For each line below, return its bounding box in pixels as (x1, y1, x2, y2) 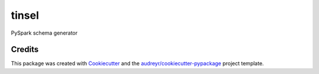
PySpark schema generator (11, 29, 78, 36)
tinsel (11, 9, 40, 22)
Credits (11, 45, 39, 55)
